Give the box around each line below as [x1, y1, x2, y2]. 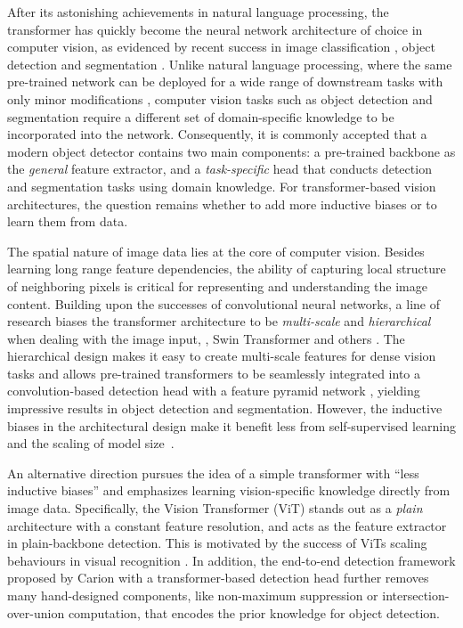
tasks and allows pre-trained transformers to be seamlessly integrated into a [7, 363, 420, 382]
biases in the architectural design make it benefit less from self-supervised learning [7, 416, 457, 435]
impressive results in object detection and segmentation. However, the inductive [7, 399, 443, 418]
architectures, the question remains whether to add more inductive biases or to [7, 194, 437, 213]
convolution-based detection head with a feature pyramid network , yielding [7, 381, 420, 400]
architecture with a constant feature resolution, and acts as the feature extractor [7, 516, 447, 534]
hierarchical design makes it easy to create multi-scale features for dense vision [7, 347, 436, 365]
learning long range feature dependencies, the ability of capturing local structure [7, 259, 446, 278]
